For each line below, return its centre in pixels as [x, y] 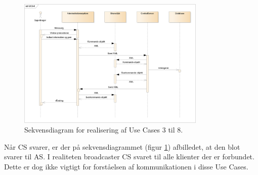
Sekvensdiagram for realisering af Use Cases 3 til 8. [104, 130]
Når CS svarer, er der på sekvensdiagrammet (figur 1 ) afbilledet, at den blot [122, 146]
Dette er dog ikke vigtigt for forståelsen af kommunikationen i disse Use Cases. [126, 166]
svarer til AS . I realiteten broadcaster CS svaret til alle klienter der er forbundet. [129, 157]
